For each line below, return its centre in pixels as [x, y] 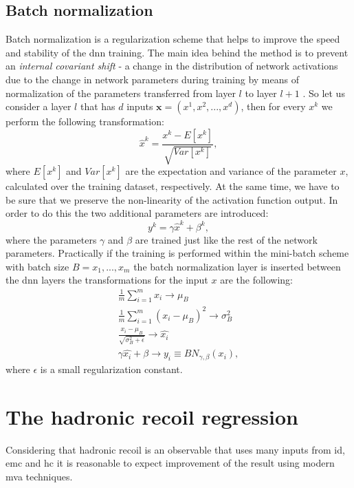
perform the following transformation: [85, 121]
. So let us [324, 93]
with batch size [37, 266]
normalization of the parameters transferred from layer [121, 93]
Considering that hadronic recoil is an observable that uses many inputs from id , [175, 449]
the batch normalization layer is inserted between [237, 266]
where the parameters [51, 239]
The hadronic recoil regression [152, 416]
